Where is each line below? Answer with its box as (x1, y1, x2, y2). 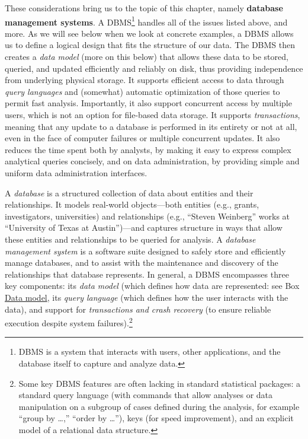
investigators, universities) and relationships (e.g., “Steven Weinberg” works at (5, 209, 290, 222)
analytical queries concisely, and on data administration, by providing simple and (5, 155, 300, 167)
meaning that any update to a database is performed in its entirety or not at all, (5, 120, 297, 132)
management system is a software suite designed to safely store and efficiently (5, 244, 286, 257)
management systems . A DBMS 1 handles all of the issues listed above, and (5, 14, 288, 28)
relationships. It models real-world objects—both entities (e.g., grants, (5, 198, 259, 211)
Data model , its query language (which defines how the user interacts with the (5, 291, 288, 303)
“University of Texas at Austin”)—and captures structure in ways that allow (5, 221, 283, 234)
